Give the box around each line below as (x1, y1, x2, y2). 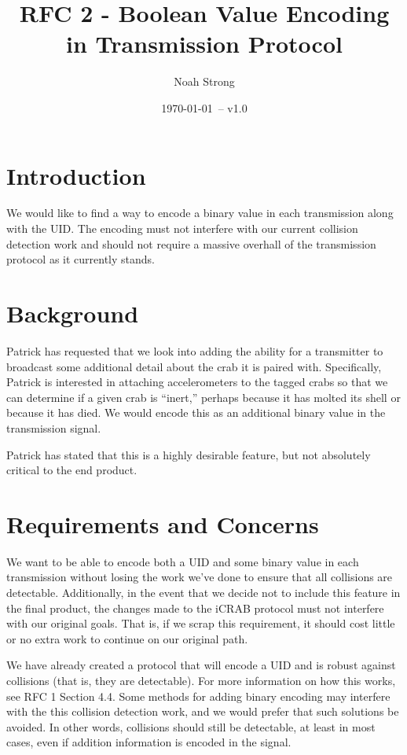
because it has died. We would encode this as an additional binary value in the (6, 404, 386, 421)
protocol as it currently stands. (6, 251, 155, 267)
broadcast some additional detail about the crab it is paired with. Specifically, (6, 358, 382, 374)
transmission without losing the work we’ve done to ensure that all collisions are (6, 569, 393, 585)
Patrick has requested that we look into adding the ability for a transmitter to (6, 342, 383, 359)
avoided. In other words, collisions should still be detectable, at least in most (6, 718, 376, 735)
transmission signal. (6, 419, 101, 436)
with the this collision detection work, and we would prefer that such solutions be (6, 703, 399, 720)
